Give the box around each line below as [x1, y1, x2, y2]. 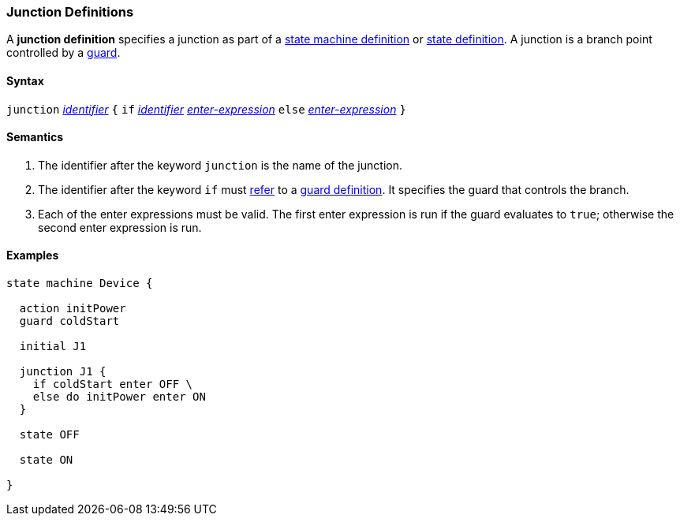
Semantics [6, 130, 64, 144]
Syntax [6, 73, 44, 88]
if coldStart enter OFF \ [32, 378, 193, 391]
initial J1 [19, 340, 87, 353]
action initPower [19, 302, 126, 315]
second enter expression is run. [38, 220, 202, 234]
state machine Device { [6, 277, 153, 290]
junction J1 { [19, 365, 106, 378]
